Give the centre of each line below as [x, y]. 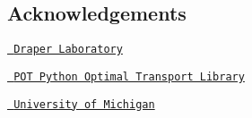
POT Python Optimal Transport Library [129, 76]
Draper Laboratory [68, 50]
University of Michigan [84, 104]
